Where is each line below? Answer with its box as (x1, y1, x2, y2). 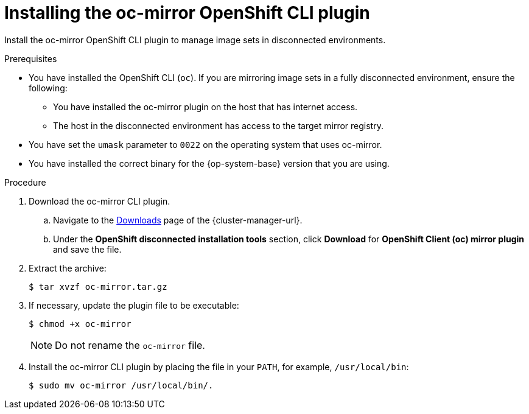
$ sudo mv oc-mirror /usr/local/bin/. (29, 380, 214, 390)
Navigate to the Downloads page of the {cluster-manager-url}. (53, 214, 303, 225)
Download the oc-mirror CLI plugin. (29, 195, 170, 206)
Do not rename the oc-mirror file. (55, 339, 205, 351)
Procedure (4, 177, 46, 188)
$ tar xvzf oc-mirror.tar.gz (29, 281, 167, 292)
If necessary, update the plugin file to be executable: (29, 300, 239, 310)
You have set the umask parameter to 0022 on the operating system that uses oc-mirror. (29, 139, 382, 150)
